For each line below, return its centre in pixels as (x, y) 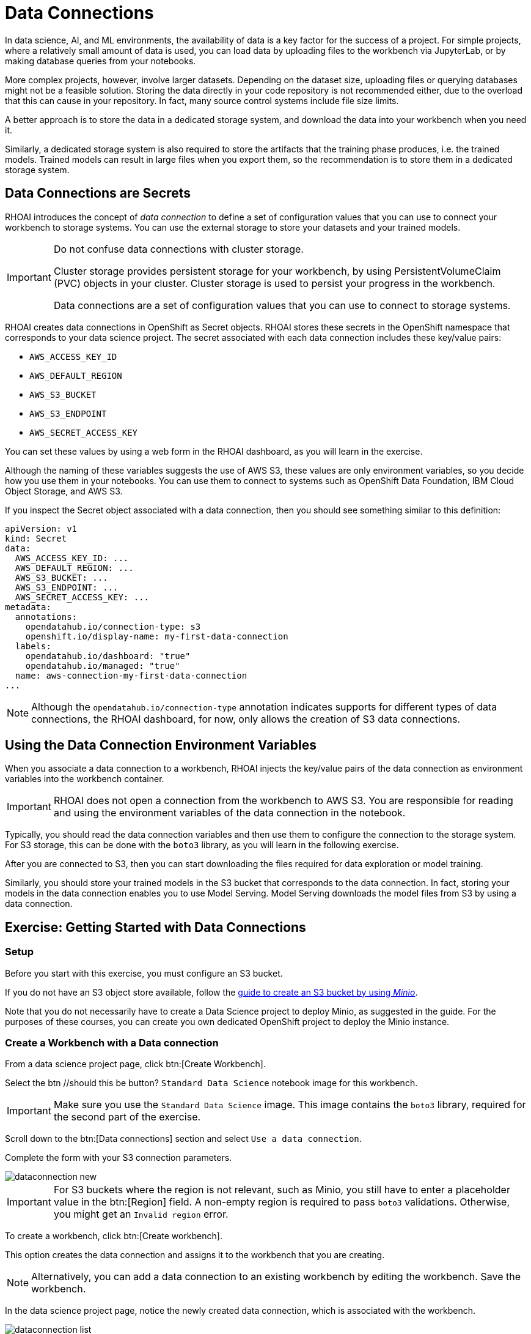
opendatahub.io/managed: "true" (103, 665)
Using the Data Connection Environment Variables (161, 745)
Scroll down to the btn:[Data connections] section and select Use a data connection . (183, 1139)
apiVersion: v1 (41, 528)
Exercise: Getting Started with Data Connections (156, 927)
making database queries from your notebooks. (101, 61)
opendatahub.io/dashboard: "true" (108, 656)
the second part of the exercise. (127, 1117)
